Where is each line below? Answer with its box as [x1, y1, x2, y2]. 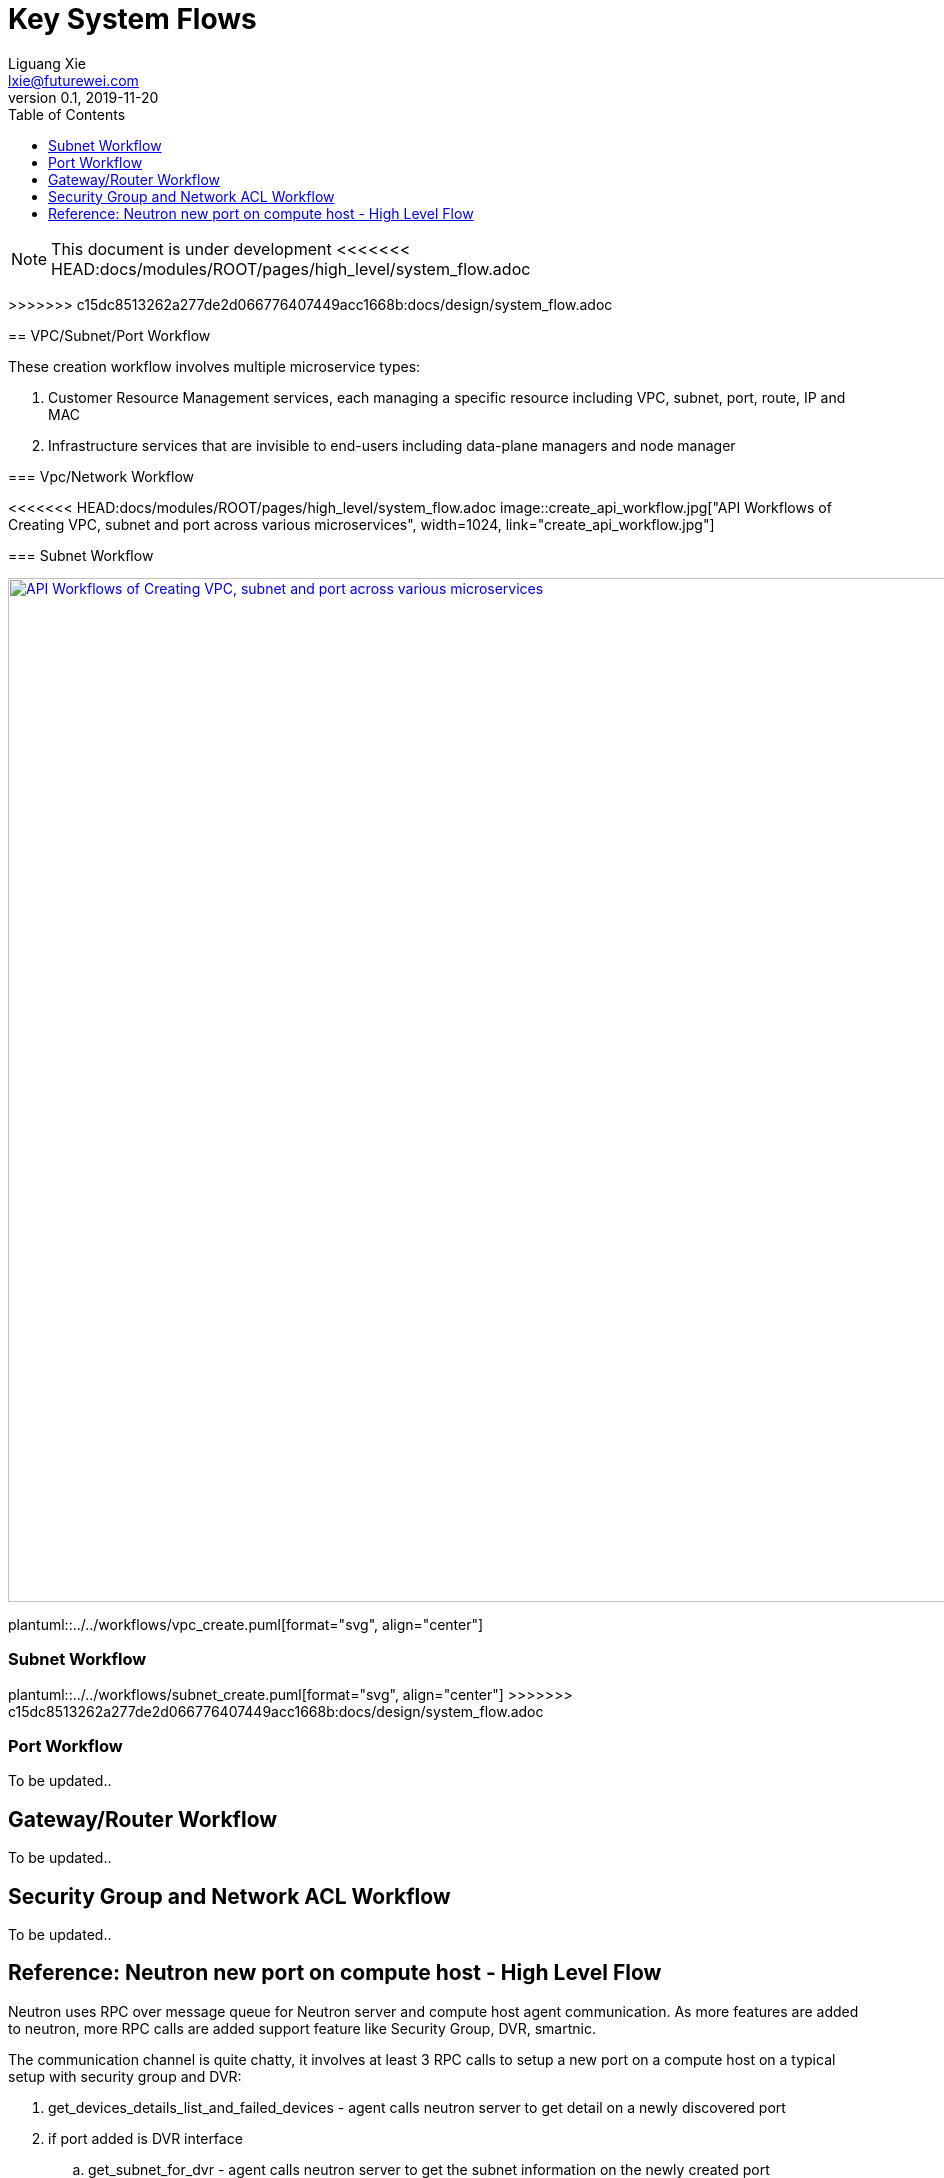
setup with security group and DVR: [8, 2067, 242, 2085]
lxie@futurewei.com [8, 71, 139, 89]
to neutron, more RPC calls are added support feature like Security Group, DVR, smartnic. [8, 2019, 596, 2037]
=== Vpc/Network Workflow [8, 467, 195, 485]
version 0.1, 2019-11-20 [8, 88, 159, 106]
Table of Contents [8, 105, 126, 123]
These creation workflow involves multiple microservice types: [8, 357, 421, 375]
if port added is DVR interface [48, 2129, 243, 2147]
